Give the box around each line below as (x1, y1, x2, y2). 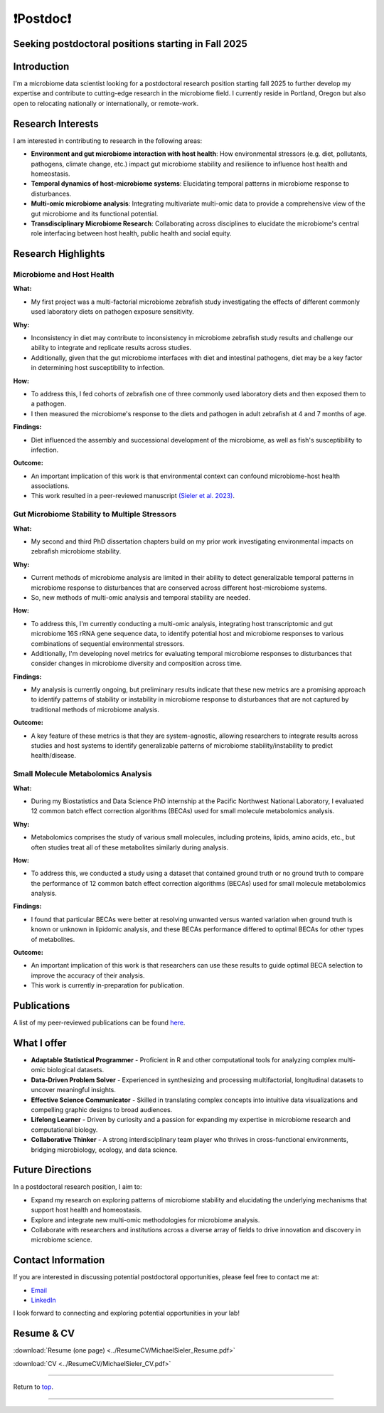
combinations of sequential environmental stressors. (31, 639, 185, 647)
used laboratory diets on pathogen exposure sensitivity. (31, 307, 195, 316)
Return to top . (13, 1382, 53, 1391)
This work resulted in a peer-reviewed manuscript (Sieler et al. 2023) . (31, 492, 235, 500)
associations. (31, 482, 70, 490)
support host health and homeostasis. (31, 1206, 142, 1214)
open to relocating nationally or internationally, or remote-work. (13, 99, 199, 107)
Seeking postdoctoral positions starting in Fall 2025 (13, 38, 248, 50)
